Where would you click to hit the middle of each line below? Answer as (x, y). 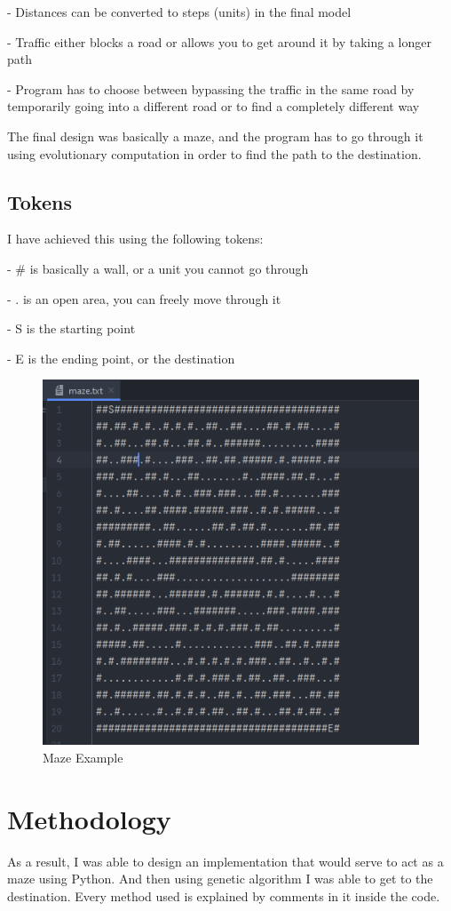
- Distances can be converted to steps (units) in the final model (179, 12)
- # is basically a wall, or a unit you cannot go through (158, 268)
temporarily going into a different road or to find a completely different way (214, 106)
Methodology (89, 818)
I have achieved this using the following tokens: (135, 239)
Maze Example (83, 758)
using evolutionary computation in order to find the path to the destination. (214, 153)
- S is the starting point (71, 328)
